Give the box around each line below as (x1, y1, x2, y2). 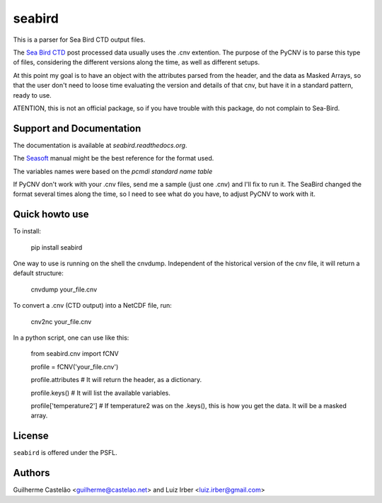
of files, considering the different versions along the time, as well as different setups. (13, 58, 260, 67)
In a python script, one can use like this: (13, 333, 129, 342)
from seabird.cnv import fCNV (30, 349, 120, 358)
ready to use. (13, 91, 52, 99)
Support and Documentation (13, 122, 141, 134)
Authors (13, 467, 50, 479)
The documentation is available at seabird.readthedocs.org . (13, 141, 187, 149)
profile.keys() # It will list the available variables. (30, 388, 171, 397)
